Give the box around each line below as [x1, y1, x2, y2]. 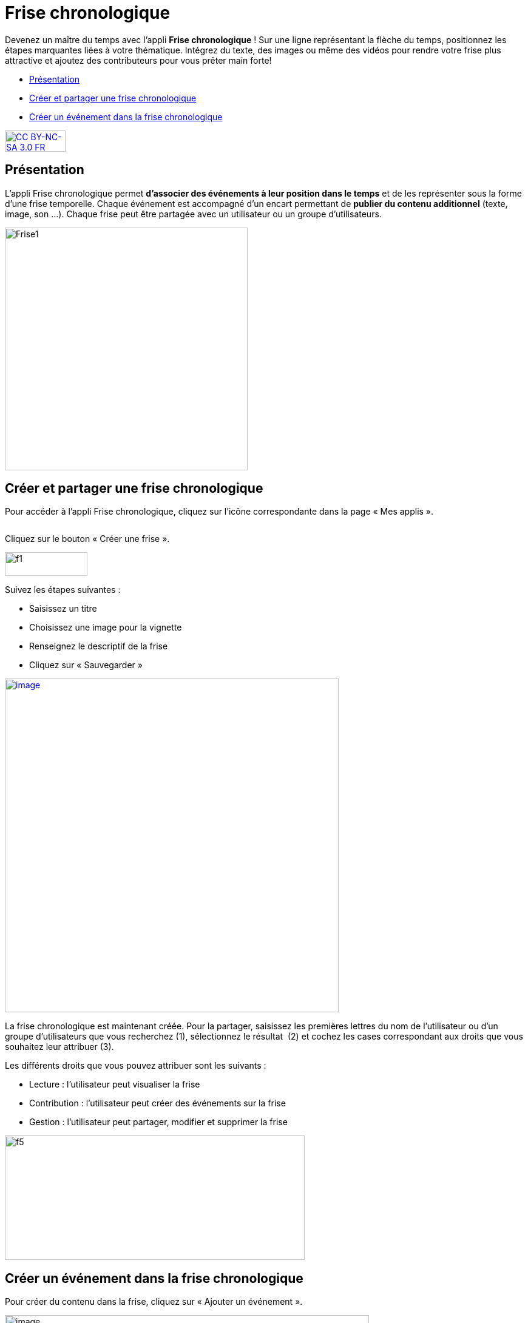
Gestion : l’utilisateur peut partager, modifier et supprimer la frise [29, 1117, 288, 1128]
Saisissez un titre [29, 603, 97, 614]
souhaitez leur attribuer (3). [5, 1041, 114, 1052]
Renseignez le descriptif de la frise [29, 641, 168, 652]
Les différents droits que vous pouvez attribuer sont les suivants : [5, 1060, 266, 1071]
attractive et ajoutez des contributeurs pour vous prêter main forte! [5, 55, 272, 66]
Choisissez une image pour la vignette [29, 622, 182, 633]
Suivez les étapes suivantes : [5, 584, 121, 595]
